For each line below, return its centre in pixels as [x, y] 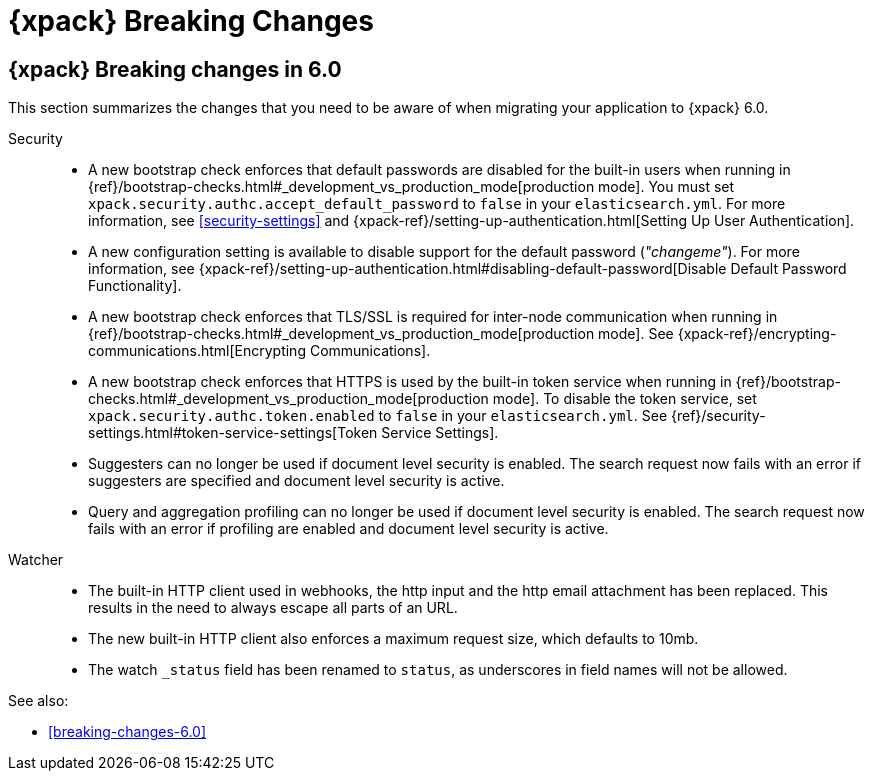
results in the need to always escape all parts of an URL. [273, 608]
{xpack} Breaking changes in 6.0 [175, 69]
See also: [38, 701]
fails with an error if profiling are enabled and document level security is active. [348, 529]
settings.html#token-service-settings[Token [233, 433]
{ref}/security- [718, 416]
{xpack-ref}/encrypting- [757, 334]
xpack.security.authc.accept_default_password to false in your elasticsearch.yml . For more [437, 204]
